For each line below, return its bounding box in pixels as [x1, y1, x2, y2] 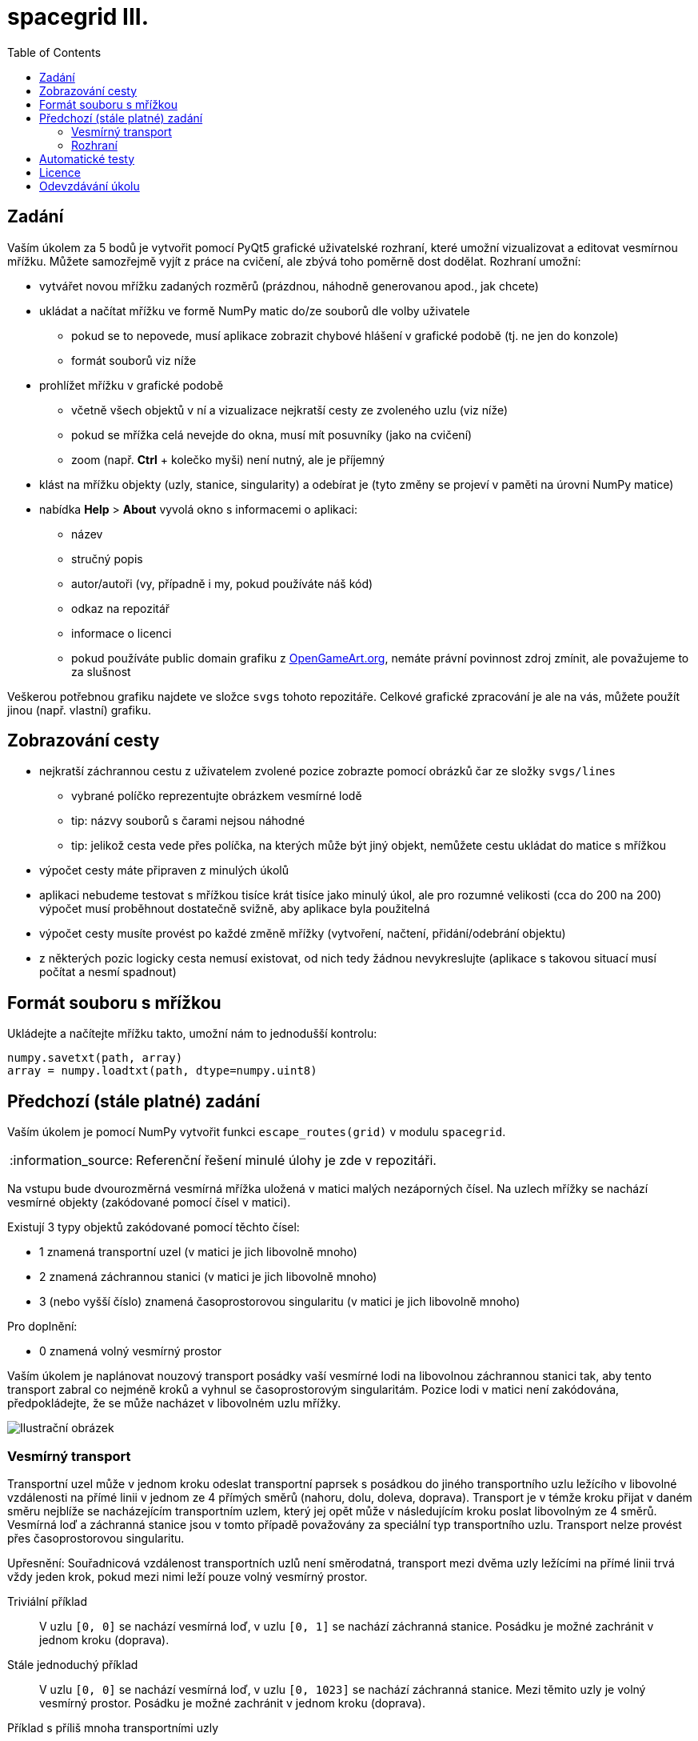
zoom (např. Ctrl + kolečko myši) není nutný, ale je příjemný [71, 452, 385, 466]
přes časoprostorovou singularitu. [7, 1531, 185, 1545]
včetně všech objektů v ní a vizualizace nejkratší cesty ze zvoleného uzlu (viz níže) [71, 402, 509, 417]
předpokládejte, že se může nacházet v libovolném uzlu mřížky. [7, 1396, 341, 1411]
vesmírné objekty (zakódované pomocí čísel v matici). [7, 1195, 291, 1210]
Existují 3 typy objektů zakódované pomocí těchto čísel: [7, 1220, 300, 1235]
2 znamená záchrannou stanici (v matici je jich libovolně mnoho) [39, 1270, 377, 1284]
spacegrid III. [7, 3, 150, 30]
